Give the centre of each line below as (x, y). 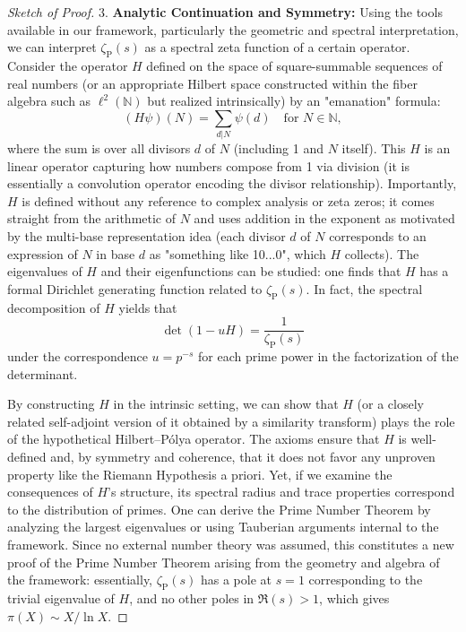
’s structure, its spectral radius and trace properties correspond (281, 492)
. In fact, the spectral (364, 288)
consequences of (50, 492)
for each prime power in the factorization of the (328, 356)
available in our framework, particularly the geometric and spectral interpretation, (233, 29)
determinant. (43, 373)
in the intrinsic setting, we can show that (226, 404)
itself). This (374, 148)
